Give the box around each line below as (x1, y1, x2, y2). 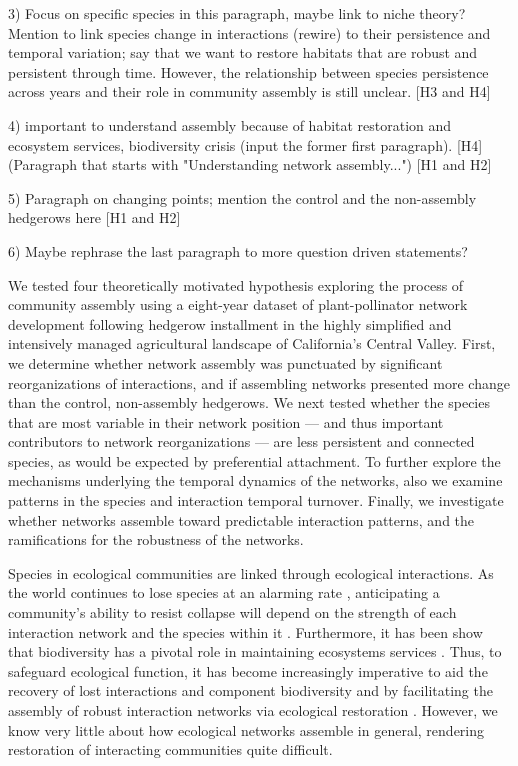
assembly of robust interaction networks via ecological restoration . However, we (8, 700, 498, 720)
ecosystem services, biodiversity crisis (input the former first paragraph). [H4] (8, 134, 483, 155)
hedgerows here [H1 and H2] (8, 207, 181, 228)
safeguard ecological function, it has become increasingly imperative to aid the (8, 660, 488, 681)
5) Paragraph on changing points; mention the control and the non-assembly (8, 187, 477, 208)
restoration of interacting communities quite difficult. (8, 739, 333, 760)
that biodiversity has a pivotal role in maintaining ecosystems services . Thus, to (8, 641, 502, 662)
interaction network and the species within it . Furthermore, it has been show (8, 621, 483, 642)
